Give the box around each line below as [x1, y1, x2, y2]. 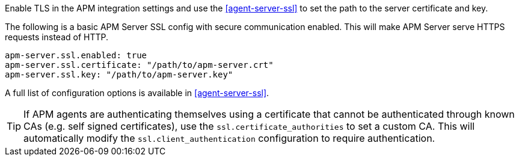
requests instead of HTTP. [5, 32, 109, 42]
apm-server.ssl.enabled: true [5, 50, 147, 60]
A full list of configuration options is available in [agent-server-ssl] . [5, 88, 269, 98]
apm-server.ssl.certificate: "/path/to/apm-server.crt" [5, 60, 274, 70]
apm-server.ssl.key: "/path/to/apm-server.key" [5, 70, 233, 79]
